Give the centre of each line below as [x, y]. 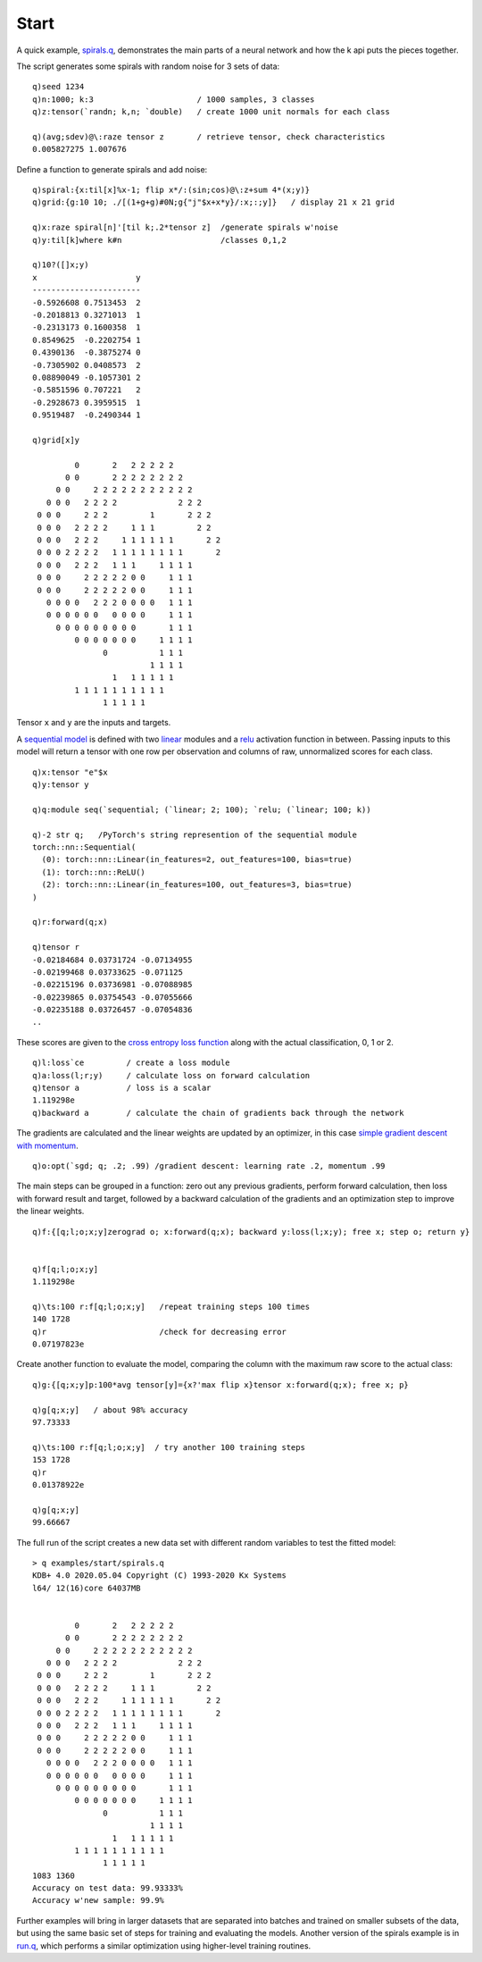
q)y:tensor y [61, 785]
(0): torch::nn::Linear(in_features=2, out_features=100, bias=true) [197, 859]
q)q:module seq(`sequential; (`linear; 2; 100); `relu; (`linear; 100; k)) [202, 809]
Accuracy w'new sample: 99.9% [99, 1900]
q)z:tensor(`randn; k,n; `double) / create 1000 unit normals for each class [211, 112]
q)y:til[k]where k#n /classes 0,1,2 [160, 240]
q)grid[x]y [56, 440]
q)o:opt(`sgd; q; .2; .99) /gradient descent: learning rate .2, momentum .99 [209, 1165]
